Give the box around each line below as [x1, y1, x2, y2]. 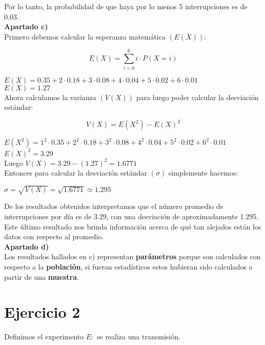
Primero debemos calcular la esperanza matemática [4, 31, 166, 42]
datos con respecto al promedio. [4, 231, 104, 242]
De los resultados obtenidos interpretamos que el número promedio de [4, 201, 223, 212]
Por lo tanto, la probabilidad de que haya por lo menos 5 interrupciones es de [4, 1, 248, 11]
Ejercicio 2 [4, 301, 80, 322]
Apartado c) [4, 21, 48, 32]
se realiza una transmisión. [96, 331, 180, 342]
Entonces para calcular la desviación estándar [4, 167, 147, 178]
